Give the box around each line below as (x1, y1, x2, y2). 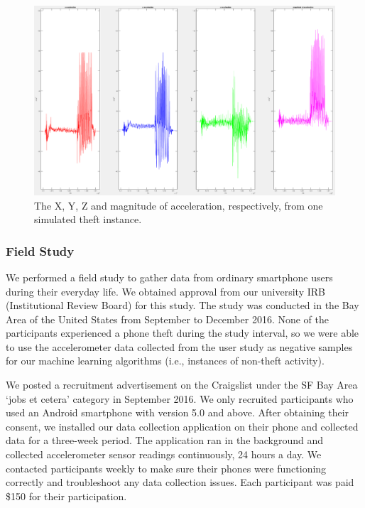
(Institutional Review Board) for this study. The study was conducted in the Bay (6, 298, 359, 313)
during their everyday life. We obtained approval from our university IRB (6, 283, 325, 298)
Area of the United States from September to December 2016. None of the (6, 311, 329, 326)
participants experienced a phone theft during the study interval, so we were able (6, 325, 359, 340)
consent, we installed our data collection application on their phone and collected (6, 418, 359, 433)
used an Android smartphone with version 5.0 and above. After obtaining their (6, 405, 349, 420)
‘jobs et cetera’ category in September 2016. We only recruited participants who (6, 391, 354, 406)
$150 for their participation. (6, 488, 127, 503)
